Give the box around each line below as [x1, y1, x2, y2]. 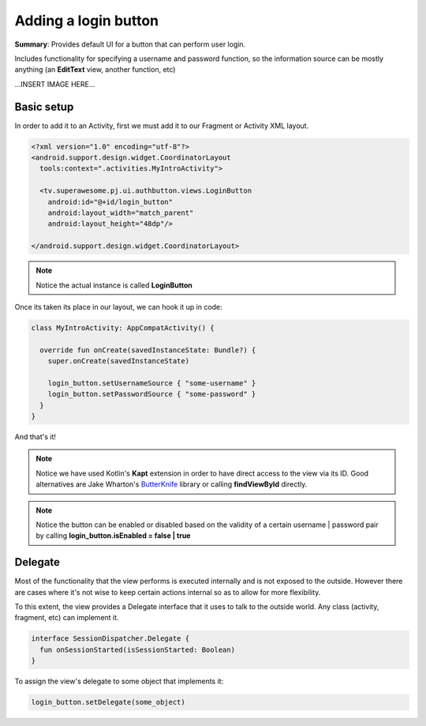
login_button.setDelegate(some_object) [31, 698, 185, 707]
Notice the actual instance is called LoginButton [35, 280, 193, 290]
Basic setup [14, 100, 74, 114]
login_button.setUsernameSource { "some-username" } [47, 378, 256, 387]
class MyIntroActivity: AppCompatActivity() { [31, 323, 215, 332]
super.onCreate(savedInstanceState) [47, 356, 189, 366]
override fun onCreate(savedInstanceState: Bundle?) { [39, 345, 256, 355]
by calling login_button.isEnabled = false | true [35, 531, 191, 540]
